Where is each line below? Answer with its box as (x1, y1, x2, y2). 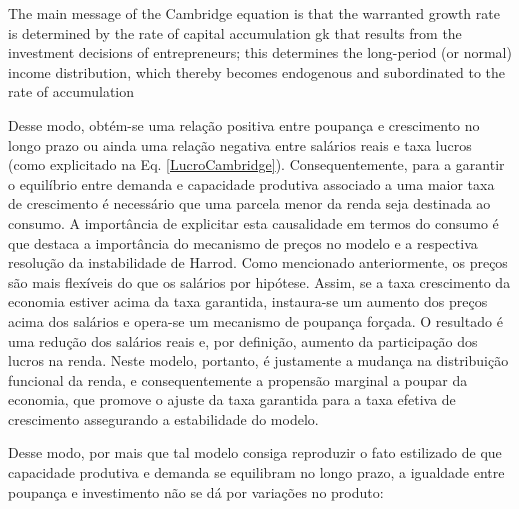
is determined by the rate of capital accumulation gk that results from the (8, 22, 462, 43)
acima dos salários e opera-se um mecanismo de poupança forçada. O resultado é (8, 310, 503, 331)
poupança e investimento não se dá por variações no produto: (8, 481, 384, 502)
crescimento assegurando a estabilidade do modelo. (8, 408, 319, 429)
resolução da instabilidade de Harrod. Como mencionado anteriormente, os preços (8, 252, 508, 273)
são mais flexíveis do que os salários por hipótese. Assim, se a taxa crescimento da (8, 271, 511, 292)
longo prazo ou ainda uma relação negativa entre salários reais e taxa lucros (8, 134, 472, 155)
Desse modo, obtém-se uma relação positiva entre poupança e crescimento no (8, 114, 480, 135)
